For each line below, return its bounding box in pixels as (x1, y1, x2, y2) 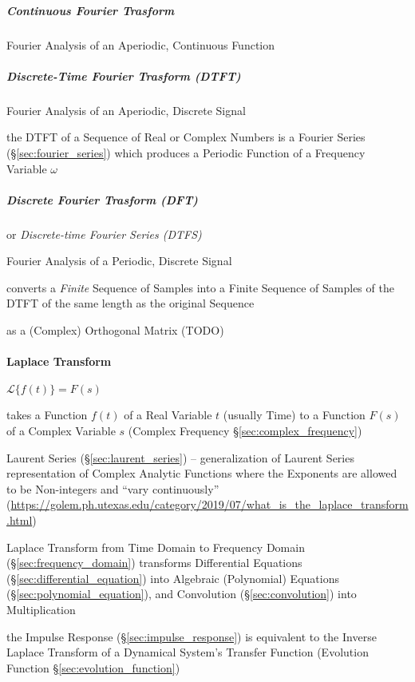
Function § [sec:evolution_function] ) (6, 659, 180, 676)
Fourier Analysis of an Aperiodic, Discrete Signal (6, 101, 246, 118)
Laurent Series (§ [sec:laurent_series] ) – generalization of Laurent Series (6, 449, 354, 466)
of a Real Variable (124, 406, 212, 423)
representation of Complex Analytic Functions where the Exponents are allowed (6, 465, 397, 482)
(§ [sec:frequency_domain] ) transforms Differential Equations (6, 554, 302, 571)
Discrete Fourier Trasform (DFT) (6, 191, 198, 208)
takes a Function (6, 406, 88, 423)
